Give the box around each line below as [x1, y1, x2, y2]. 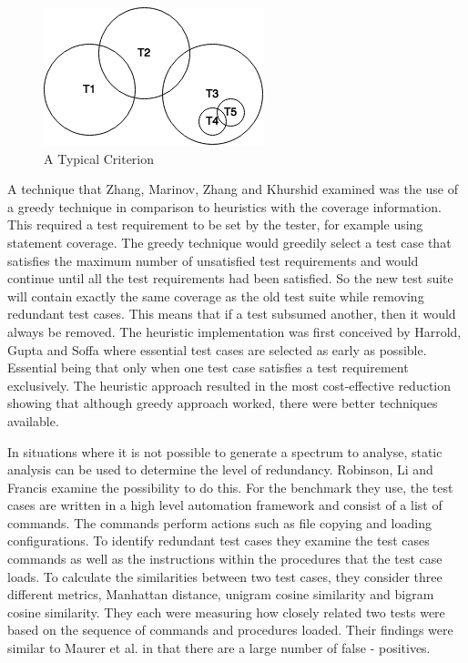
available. [7, 411, 59, 430]
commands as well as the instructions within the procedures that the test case [7, 549, 443, 568]
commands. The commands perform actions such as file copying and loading [7, 513, 432, 532]
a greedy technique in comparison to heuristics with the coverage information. [7, 197, 442, 216]
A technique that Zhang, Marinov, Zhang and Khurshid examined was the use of [7, 179, 459, 199]
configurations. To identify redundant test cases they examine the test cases [7, 531, 430, 550]
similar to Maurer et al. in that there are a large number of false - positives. [7, 638, 431, 658]
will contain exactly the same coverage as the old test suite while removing [7, 286, 424, 305]
